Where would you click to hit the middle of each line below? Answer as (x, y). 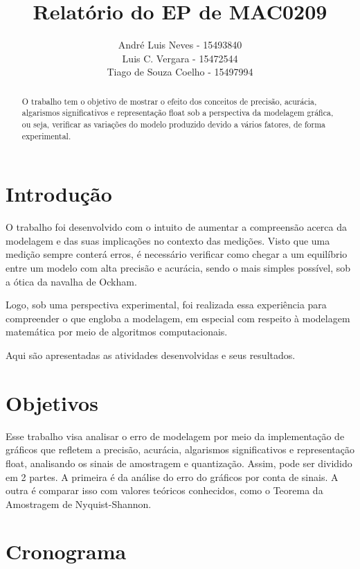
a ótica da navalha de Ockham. (71, 281)
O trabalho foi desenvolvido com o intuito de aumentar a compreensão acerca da (177, 227)
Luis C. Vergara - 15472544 (180, 58)
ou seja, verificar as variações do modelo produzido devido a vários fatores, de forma (173, 124)
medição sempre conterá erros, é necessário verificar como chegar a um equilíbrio (177, 254)
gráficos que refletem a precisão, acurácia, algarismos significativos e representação (180, 449)
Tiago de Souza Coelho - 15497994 (180, 72)
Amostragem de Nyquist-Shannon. (79, 504)
